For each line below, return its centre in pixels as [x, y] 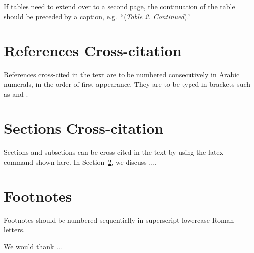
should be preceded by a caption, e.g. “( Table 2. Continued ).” [97, 16]
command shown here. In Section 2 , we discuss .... [80, 161]
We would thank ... [33, 246]
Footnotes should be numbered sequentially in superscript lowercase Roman [119, 219]
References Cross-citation [93, 50]
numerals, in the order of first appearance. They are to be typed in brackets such [127, 84]
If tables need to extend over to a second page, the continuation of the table [120, 6]
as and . [16, 94]
